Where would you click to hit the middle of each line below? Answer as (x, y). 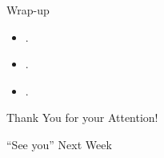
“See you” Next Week (59, 144)
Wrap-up (28, 10)
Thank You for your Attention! (82, 117)
